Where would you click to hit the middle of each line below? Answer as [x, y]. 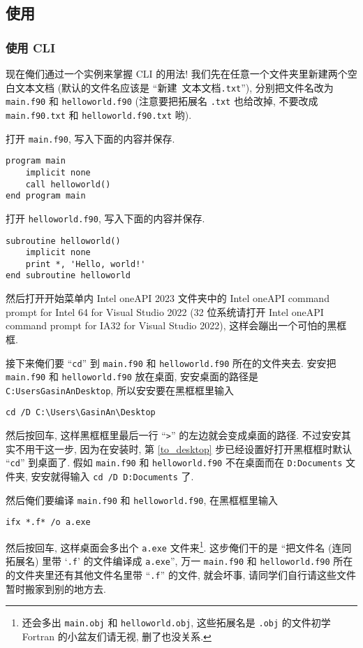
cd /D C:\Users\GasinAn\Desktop [81, 413]
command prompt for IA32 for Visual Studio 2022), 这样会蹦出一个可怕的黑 [171, 325]
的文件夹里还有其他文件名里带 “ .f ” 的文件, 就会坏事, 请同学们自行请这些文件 [181, 574]
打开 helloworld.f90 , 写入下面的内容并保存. [105, 218]
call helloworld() [68, 184]
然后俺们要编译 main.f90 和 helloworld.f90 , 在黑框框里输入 [142, 499]
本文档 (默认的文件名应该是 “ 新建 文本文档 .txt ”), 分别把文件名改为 [179, 87]
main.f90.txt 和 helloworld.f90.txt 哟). [99, 114]
